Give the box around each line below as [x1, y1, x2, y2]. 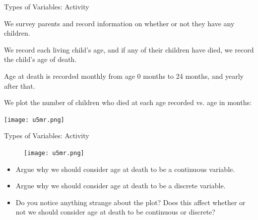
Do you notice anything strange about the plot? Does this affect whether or [15, 197, 246, 207]
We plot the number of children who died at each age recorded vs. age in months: [4, 97, 252, 108]
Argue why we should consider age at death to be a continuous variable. [15, 164, 235, 174]
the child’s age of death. [4, 54, 77, 64]
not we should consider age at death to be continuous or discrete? [15, 207, 215, 217]
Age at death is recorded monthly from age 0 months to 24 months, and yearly [4, 70, 244, 81]
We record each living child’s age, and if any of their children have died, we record [4, 44, 254, 55]
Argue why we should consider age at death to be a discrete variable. [15, 180, 226, 191]
